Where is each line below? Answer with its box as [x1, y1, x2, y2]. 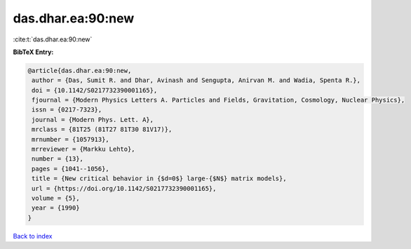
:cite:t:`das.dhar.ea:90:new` [13, 35, 93, 43]
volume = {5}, [32, 194, 80, 202]
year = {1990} [32, 204, 80, 212]
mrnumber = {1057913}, [32, 135, 110, 143]
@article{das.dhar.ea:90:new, [27, 67, 132, 74]
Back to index [13, 231, 53, 240]
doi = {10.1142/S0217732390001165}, [32, 86, 158, 94]
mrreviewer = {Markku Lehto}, [32, 145, 136, 154]
